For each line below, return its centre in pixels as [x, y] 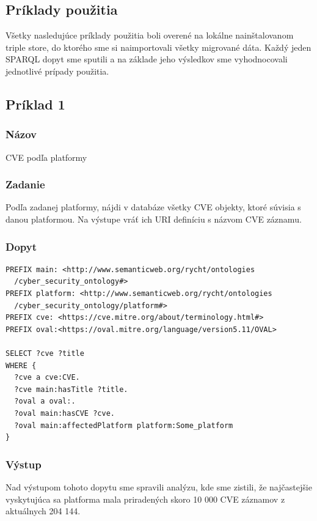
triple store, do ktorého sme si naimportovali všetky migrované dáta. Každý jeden [158, 47]
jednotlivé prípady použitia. [57, 71]
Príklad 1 [35, 104]
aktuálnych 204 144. [43, 511]
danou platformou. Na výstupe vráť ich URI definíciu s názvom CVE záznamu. [154, 219]
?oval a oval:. [45, 401]
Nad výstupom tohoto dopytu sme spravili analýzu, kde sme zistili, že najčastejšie [159, 486]
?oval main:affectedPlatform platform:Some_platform [124, 425]
